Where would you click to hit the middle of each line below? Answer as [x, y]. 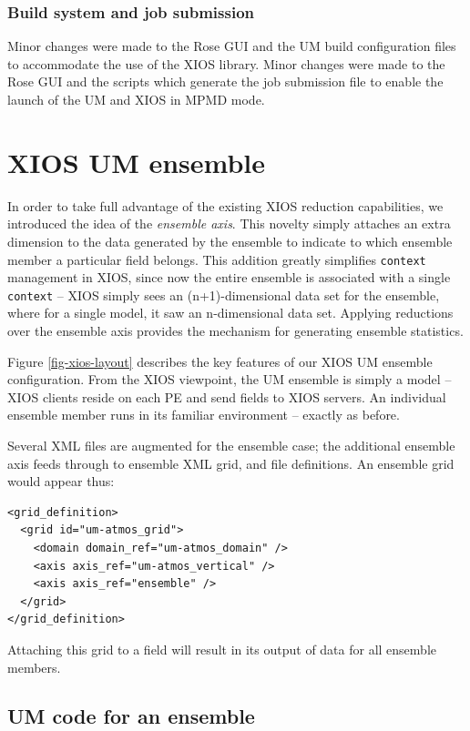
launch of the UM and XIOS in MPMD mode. [136, 99]
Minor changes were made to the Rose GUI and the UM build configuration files [232, 46]
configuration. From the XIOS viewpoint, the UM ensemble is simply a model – [230, 379]
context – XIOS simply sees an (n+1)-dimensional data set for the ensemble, [224, 294]
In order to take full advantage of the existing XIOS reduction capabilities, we [225, 205]
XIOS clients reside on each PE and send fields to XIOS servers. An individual [227, 396]
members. [34, 667]
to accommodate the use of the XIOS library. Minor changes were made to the [226, 63]
